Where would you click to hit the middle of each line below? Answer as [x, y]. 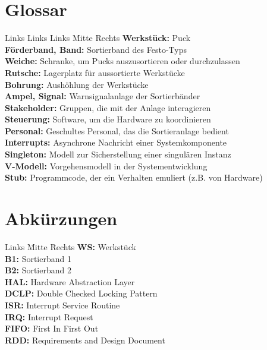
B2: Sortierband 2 [38, 270]
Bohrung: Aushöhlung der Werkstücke [77, 84]
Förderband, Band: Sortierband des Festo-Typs [96, 49]
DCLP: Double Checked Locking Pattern [81, 293]
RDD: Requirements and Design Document [85, 340]
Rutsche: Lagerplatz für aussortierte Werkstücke [95, 72]
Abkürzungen [61, 218]
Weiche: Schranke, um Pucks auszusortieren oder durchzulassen [122, 61]
